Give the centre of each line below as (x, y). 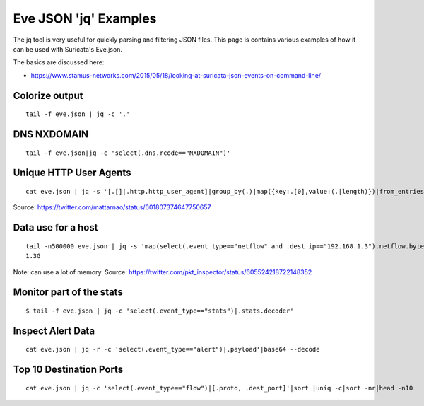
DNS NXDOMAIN (51, 134)
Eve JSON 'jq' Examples (85, 18)
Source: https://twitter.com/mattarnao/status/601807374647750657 (112, 207)
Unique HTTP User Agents (72, 173)
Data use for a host (55, 227)
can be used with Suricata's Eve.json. (68, 49)
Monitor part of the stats (68, 292)
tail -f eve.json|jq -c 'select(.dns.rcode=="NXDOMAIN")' (128, 153)
